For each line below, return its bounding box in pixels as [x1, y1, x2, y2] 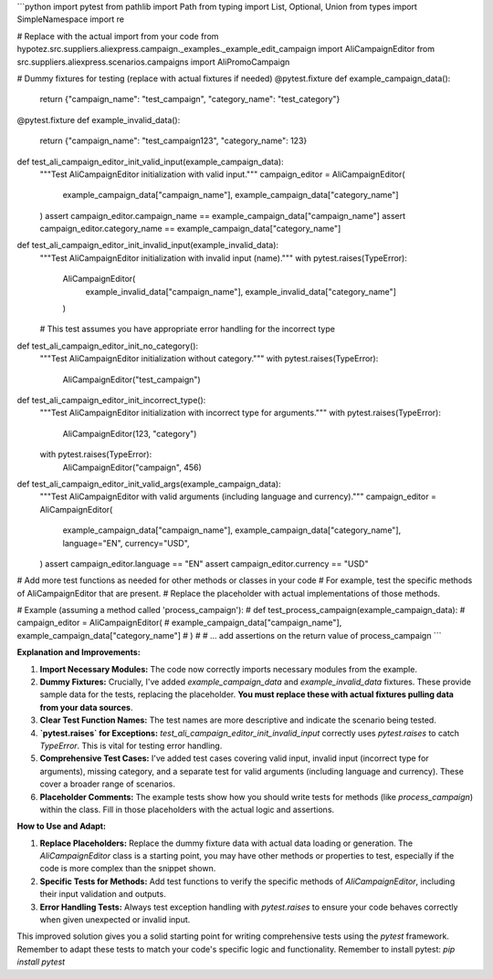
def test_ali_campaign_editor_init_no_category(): [16, 340, 199, 351]
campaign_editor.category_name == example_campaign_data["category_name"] [39, 224, 341, 234]
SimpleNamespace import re [16, 14, 125, 25]
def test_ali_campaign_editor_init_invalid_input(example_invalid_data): [16, 240, 278, 251]
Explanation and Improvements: [16, 647, 141, 658]
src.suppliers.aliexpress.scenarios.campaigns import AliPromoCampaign [16, 56, 290, 68]
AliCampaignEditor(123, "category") [62, 428, 197, 439]
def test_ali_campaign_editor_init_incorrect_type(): [16, 394, 206, 405]
